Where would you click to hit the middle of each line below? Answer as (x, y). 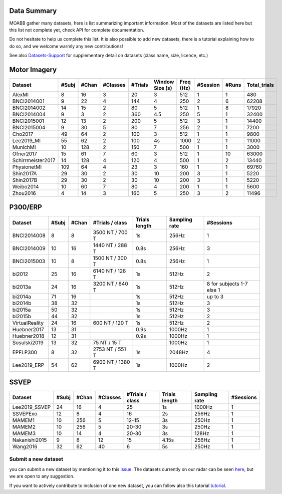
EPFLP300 (25, 352)
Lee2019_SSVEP (32, 407)
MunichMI (24, 147)
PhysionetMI (27, 167)
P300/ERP (26, 207)
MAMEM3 (24, 433)
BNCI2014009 (29, 248)
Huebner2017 (28, 329)
